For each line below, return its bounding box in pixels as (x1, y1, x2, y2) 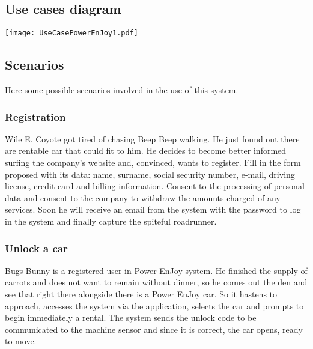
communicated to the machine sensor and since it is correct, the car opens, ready (5, 323, 303, 335)
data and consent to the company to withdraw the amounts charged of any (5, 191, 281, 204)
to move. (5, 335, 37, 347)
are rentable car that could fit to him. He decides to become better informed (5, 144, 287, 157)
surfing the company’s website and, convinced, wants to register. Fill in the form (5, 156, 301, 169)
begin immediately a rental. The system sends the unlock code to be (5, 311, 257, 324)
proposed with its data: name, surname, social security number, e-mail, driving (5, 168, 295, 180)
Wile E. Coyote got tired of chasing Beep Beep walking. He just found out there (5, 132, 300, 145)
